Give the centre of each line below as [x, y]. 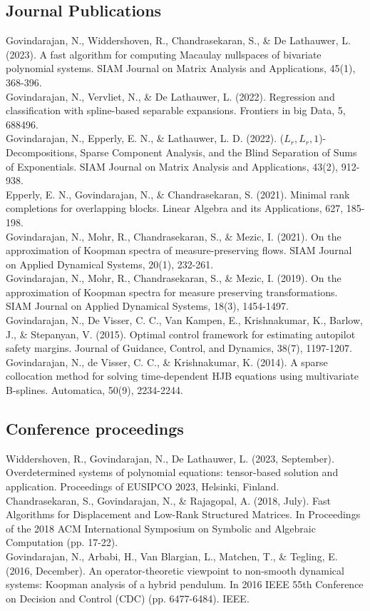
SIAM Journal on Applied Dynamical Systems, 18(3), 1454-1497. [147, 306]
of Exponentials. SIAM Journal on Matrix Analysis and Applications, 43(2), [172, 166]
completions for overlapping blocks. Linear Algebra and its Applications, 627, [175, 208]
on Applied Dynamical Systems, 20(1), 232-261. [110, 264]
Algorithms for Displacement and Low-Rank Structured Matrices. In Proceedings [183, 514]
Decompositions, [41, 152]
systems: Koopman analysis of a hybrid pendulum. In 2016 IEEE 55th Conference [185, 584]
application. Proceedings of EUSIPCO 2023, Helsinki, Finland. [143, 486]
